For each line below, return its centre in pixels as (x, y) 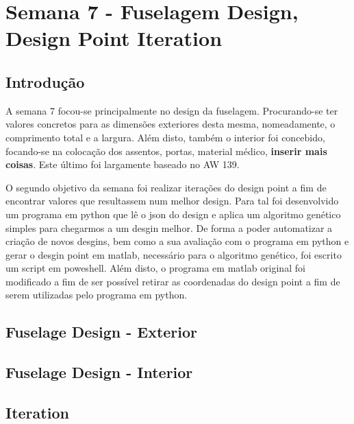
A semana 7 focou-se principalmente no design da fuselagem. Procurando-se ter (172, 110)
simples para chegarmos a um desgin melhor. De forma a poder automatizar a (169, 227)
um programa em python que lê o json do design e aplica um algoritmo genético (173, 214)
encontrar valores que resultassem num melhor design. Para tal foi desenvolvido (172, 201)
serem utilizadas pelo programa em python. (97, 295)
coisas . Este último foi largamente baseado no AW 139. (123, 164)
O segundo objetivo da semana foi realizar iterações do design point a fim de (166, 187)
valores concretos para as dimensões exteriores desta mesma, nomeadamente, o (170, 124)
